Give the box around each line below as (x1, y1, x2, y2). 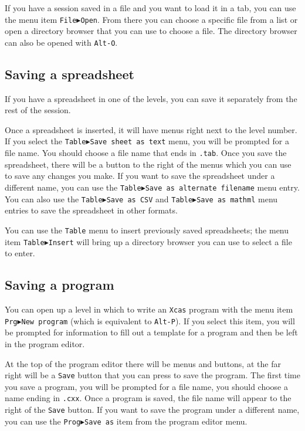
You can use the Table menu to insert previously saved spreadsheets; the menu (5, 223, 289, 236)
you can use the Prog (5, 415, 81, 427)
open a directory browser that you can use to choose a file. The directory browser (5, 25, 297, 37)
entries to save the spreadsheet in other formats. (5, 204, 178, 216)
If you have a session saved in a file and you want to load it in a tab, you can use (5, 2, 296, 13)
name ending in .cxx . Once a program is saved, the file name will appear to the (5, 392, 292, 404)
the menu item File (5, 13, 77, 25)
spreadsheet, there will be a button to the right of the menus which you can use (5, 158, 292, 170)
